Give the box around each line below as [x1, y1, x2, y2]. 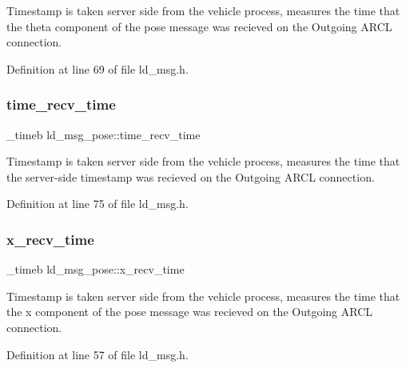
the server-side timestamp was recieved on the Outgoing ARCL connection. [6, 168, 375, 185]
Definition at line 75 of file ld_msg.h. [6, 195, 189, 212]
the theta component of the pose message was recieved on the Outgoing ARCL [6, 18, 392, 34]
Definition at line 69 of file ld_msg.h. [6, 60, 189, 77]
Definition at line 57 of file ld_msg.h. [6, 346, 189, 362]
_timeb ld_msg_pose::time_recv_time [6, 126, 201, 142]
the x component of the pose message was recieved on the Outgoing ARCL [6, 303, 372, 320]
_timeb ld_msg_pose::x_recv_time [6, 261, 185, 278]
